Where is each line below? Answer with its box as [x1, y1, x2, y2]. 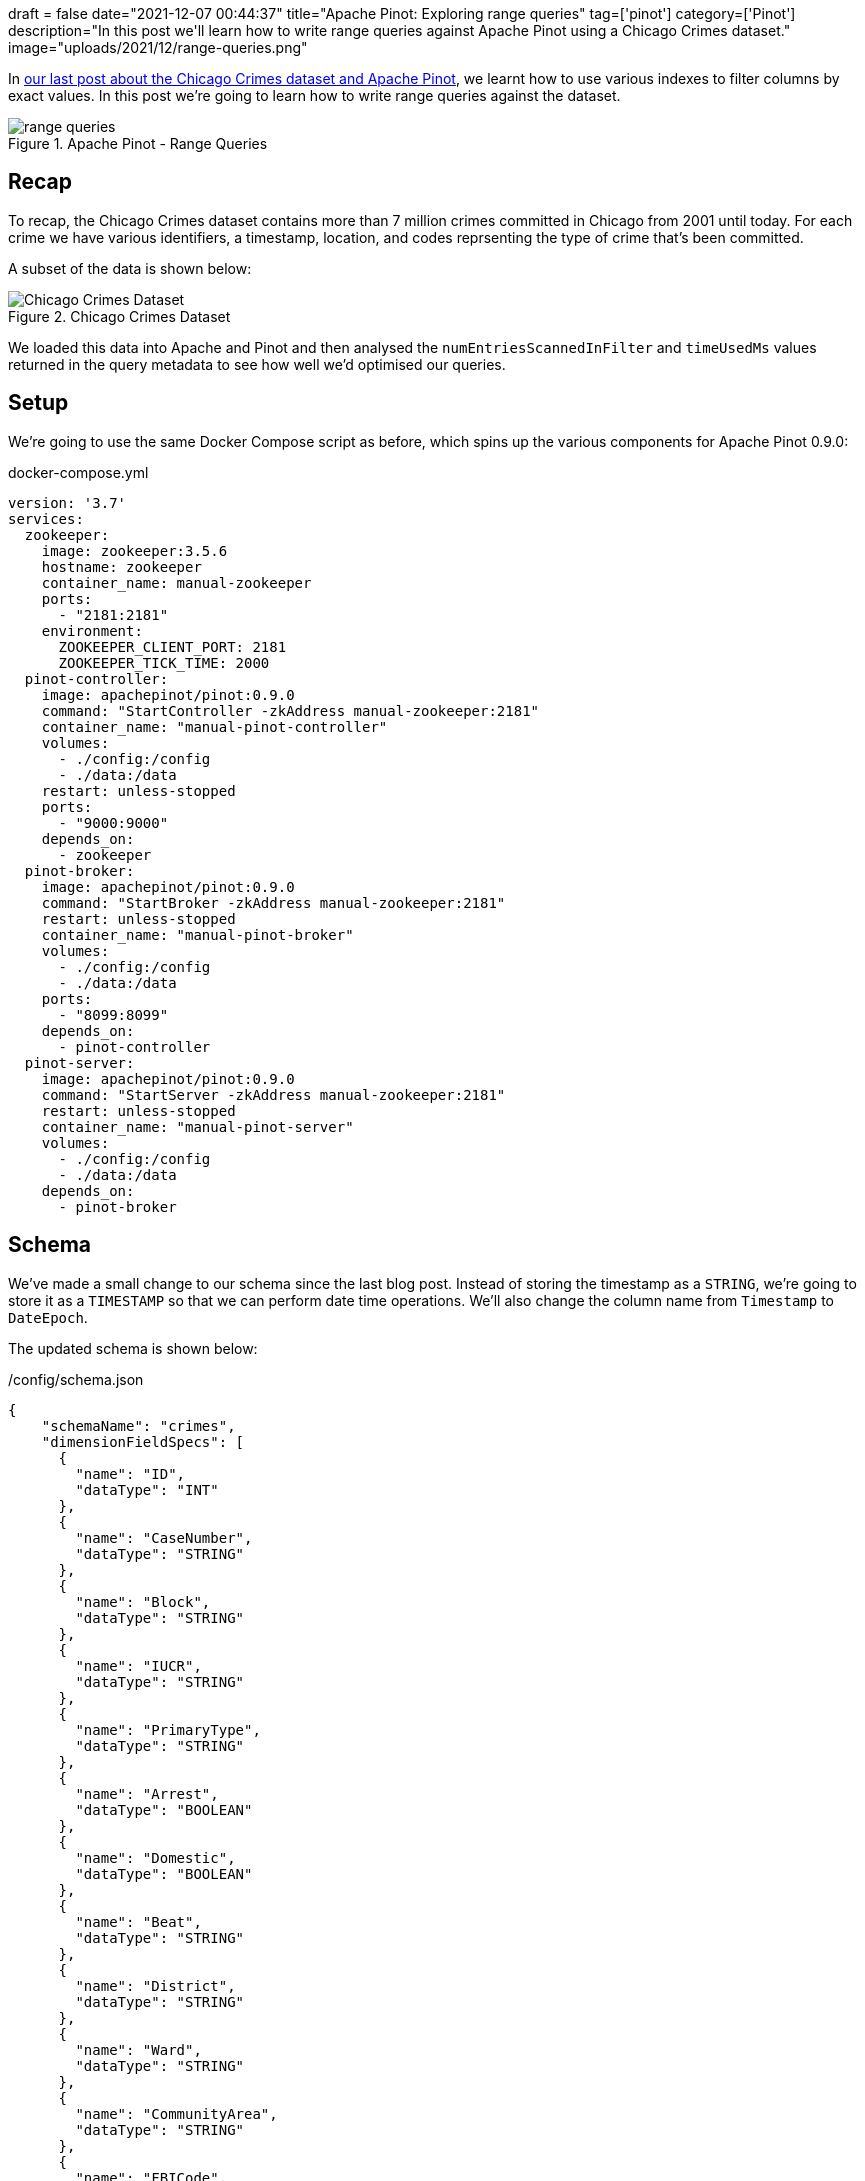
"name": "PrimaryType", [75, 1721, 261, 1738]
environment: [41, 622, 143, 639]
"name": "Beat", [75, 1913, 202, 1930]
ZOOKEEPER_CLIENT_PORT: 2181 [58, 638, 287, 655]
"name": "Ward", [75, 2041, 202, 2058]
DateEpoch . [8, 1308, 88, 1326]
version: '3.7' [8, 494, 127, 511]
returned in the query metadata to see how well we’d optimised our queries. [8, 355, 506, 373]
